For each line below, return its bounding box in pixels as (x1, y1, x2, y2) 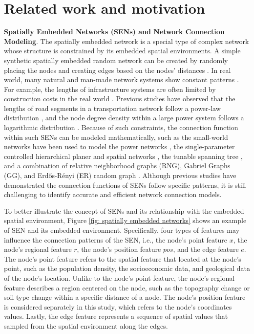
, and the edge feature (173, 244, 239, 254)
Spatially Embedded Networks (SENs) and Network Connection (4, 26, 225, 37)
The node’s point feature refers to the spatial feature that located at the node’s (4, 253, 241, 264)
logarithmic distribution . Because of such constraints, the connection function (4, 122, 238, 133)
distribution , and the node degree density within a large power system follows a (4, 112, 244, 123)
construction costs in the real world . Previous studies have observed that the (4, 93, 235, 104)
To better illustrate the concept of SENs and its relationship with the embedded (4, 205, 244, 216)
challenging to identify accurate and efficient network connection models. (4, 189, 222, 200)
